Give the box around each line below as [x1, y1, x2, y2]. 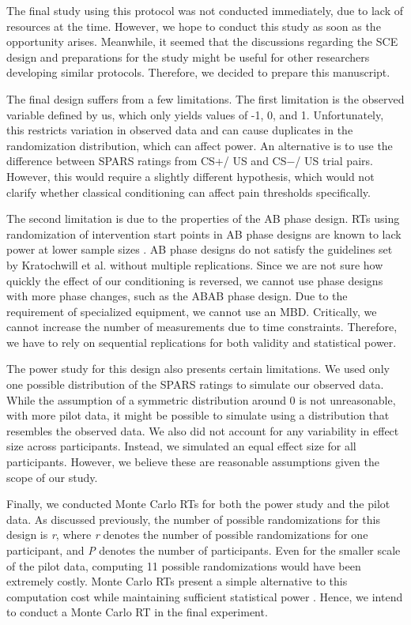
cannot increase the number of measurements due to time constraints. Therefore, [6, 318, 398, 335]
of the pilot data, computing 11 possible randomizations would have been [6, 557, 361, 574]
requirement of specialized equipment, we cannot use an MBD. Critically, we [6, 303, 377, 319]
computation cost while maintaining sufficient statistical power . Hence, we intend [6, 588, 403, 604]
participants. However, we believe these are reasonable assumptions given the [6, 454, 379, 470]
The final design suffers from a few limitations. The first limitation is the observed [6, 90, 405, 107]
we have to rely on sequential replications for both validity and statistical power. [6, 333, 397, 350]
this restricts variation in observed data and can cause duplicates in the [6, 122, 353, 138]
